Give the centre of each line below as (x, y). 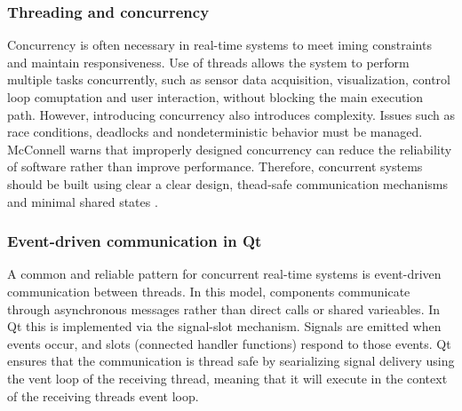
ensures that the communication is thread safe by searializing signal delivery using (231, 361)
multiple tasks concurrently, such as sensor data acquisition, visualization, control (229, 79)
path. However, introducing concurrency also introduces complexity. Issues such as (231, 114)
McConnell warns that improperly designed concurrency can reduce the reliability (230, 149)
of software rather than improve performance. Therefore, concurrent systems (215, 166)
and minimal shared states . (83, 201)
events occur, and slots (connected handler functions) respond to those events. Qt (229, 343)
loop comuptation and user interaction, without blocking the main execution (215, 97)
